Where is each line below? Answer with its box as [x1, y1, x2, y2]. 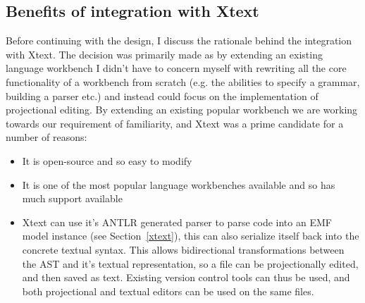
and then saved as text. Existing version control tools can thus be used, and [22, 270, 350, 285]
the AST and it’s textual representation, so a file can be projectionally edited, [22, 256, 359, 271]
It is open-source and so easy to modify [22, 153, 192, 168]
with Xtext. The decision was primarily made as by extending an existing [6, 47, 323, 61]
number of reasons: [6, 130, 87, 144]
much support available [22, 191, 123, 206]
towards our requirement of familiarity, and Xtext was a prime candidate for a [6, 116, 344, 130]
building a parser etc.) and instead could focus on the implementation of [6, 88, 318, 103]
